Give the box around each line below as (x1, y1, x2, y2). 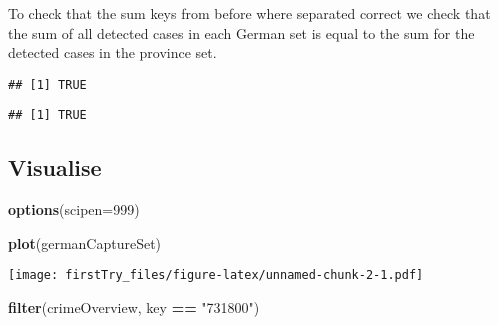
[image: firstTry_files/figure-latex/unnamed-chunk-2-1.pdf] (8, 268, 424, 283)
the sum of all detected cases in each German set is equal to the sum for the (8, 22, 475, 43)
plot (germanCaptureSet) (8, 232, 162, 253)
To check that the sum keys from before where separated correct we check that (8, 3, 491, 23)
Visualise (8, 152, 102, 183)
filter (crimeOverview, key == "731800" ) (8, 297, 260, 318)
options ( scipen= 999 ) (8, 199, 140, 220)
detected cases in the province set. (8, 42, 217, 63)
